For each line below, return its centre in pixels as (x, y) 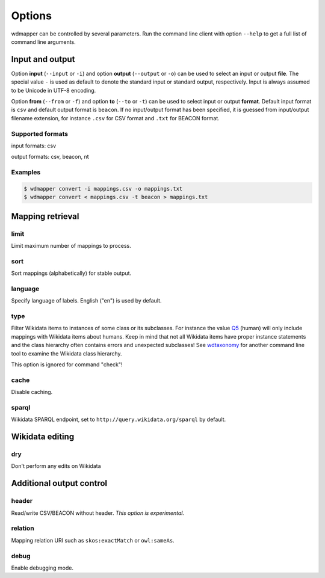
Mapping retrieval (45, 216)
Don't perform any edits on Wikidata (56, 466)
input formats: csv (34, 146)
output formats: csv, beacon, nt (50, 157)
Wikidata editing (43, 437)
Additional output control (59, 483)
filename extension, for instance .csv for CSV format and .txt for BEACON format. (115, 118)
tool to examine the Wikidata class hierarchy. (67, 353)
